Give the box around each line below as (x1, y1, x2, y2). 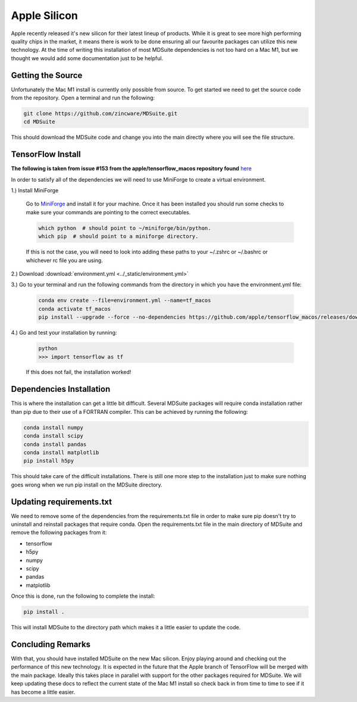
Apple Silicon (11, 9, 79, 22)
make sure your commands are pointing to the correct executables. (26, 208, 191, 216)
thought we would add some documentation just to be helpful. (11, 54, 164, 62)
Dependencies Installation (11, 384, 111, 394)
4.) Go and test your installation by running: (11, 329, 117, 336)
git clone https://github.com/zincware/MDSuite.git (23, 110, 178, 117)
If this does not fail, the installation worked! (26, 369, 131, 376)
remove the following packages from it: (11, 529, 107, 536)
